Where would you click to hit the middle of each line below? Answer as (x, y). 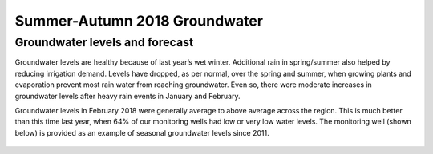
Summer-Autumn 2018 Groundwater (139, 21)
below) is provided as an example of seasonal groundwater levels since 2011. (142, 132)
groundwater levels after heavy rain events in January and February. (127, 96)
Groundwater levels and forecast (104, 42)
